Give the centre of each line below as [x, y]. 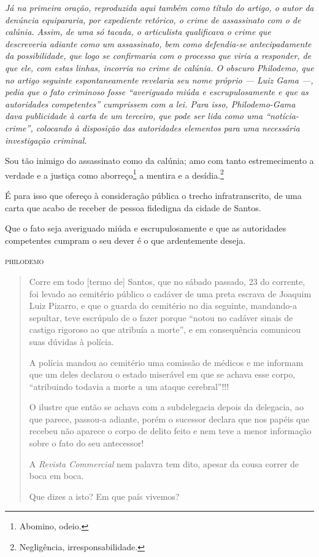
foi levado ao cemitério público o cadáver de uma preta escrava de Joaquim [170, 293]
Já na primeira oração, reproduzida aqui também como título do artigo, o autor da [159, 7]
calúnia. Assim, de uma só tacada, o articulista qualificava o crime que [138, 32]
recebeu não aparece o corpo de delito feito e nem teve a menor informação [170, 431]
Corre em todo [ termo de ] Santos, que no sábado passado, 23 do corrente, [167, 281]
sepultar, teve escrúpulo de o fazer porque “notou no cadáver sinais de [161, 317]
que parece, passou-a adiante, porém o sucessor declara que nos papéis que [169, 419]
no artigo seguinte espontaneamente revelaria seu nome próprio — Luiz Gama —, [159, 80]
